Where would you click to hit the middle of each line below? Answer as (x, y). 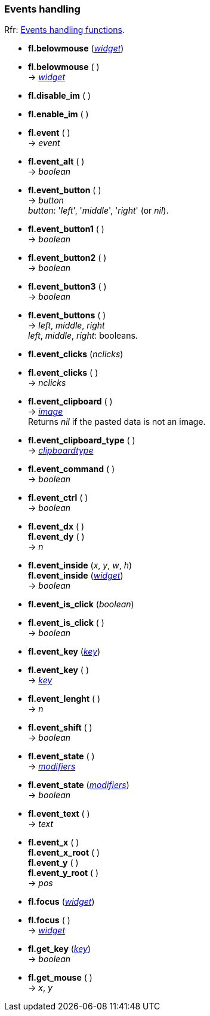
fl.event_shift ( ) (60, 728)
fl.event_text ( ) (59, 814)
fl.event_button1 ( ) (66, 229)
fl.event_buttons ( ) (67, 315)
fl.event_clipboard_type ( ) (82, 440)
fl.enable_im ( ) (58, 114)
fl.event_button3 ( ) (67, 287)
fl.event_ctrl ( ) (58, 498)
